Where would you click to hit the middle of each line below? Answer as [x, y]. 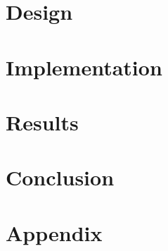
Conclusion [60, 177]
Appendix [54, 232]
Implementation [84, 67]
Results [42, 122]
